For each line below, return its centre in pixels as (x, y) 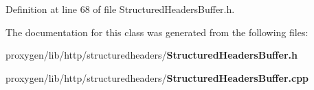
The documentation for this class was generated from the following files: (157, 32)
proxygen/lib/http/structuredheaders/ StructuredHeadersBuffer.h (152, 55)
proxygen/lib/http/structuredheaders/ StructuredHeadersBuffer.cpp (157, 77)
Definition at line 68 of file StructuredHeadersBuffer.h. (120, 9)
